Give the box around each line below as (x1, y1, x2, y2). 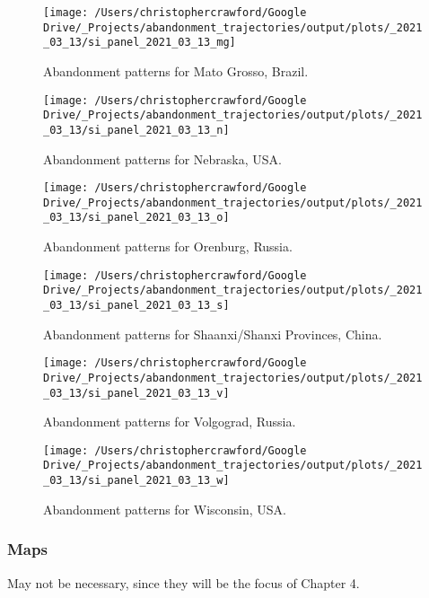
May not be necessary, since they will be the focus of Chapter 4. (7, 573, 360, 592)
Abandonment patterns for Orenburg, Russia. (43, 237, 293, 256)
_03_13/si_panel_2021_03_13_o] (43, 211, 230, 224)
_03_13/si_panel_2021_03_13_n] (43, 123, 230, 136)
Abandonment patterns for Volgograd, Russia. (43, 412, 296, 431)
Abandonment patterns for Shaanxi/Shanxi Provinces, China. (43, 324, 382, 343)
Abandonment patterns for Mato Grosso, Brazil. (43, 61, 309, 80)
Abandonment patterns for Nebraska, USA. (43, 149, 282, 168)
